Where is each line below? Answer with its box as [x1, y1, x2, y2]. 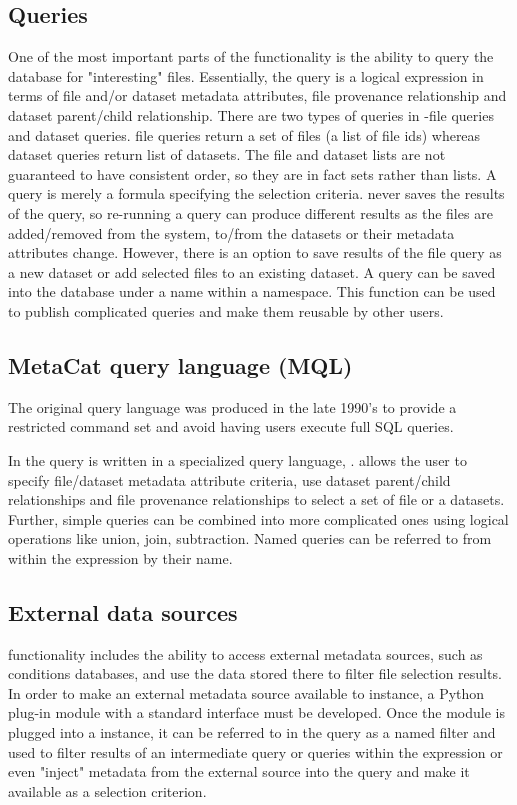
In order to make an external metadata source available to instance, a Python [8, 682, 485, 703]
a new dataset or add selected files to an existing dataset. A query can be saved [8, 261, 496, 282]
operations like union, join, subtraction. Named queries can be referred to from [8, 528, 492, 549]
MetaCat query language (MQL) [8, 349, 353, 380]
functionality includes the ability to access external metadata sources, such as [8, 643, 483, 664]
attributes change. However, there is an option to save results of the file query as [8, 242, 502, 263]
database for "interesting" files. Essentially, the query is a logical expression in [8, 65, 484, 86]
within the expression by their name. [8, 547, 233, 568]
